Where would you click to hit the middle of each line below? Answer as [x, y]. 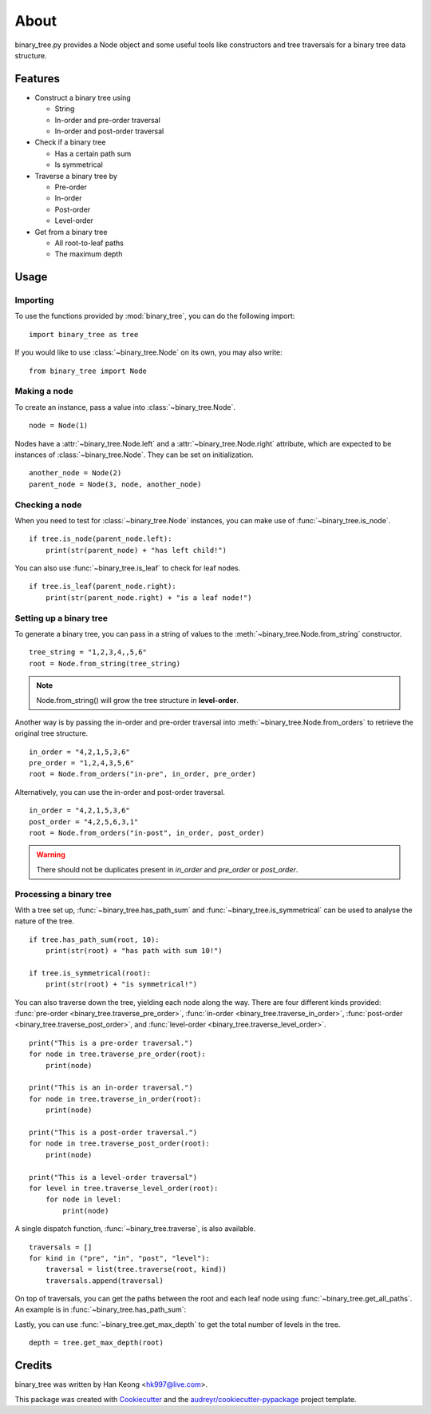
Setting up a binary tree [61, 618]
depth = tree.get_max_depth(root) [96, 1343]
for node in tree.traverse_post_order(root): [120, 1144]
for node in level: [83, 1200]
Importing [34, 300]
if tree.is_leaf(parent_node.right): [103, 586]
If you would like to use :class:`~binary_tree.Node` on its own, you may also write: [148, 352]
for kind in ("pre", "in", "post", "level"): [120, 1258]
